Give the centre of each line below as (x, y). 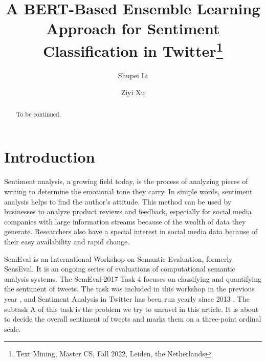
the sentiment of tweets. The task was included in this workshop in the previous (129, 289)
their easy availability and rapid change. (67, 241)
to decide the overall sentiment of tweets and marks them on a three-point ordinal (133, 319)
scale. (13, 329)
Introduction (50, 157)
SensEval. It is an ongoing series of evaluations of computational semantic (120, 269)
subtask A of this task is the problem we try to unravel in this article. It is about (131, 309)
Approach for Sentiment (133, 28)
